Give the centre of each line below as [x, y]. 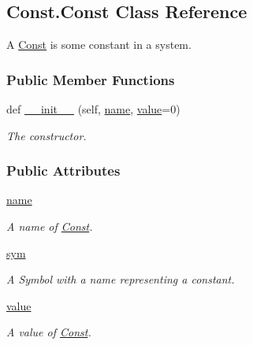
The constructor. [47, 135]
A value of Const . [49, 332]
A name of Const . [50, 226]
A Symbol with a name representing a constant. [121, 279]
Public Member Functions [91, 79]
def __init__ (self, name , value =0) [93, 109]
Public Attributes [63, 171]
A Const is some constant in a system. [99, 45]
